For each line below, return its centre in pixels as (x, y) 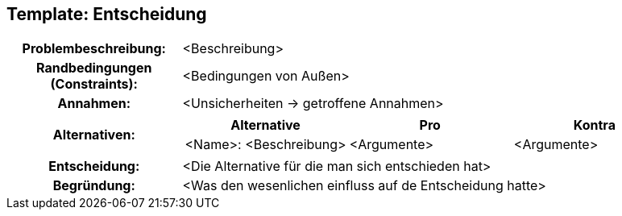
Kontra (594, 125)
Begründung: (94, 186)
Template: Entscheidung (107, 14)
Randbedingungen (94, 68)
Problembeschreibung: (94, 49)
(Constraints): (94, 84)
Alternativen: (94, 135)
